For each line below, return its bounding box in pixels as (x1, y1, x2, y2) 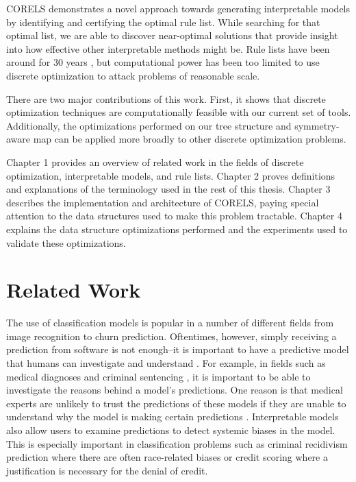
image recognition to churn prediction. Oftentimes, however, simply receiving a (6, 328, 337, 343)
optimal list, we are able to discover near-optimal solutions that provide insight (6, 28, 338, 43)
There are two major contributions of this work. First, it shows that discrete (6, 91, 326, 106)
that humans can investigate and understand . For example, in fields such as (6, 356, 326, 370)
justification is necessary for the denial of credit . (6, 463, 208, 477)
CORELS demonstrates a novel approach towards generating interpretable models (6, 1, 351, 15)
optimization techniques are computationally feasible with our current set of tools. (6, 105, 351, 119)
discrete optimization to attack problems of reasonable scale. (6, 68, 260, 82)
